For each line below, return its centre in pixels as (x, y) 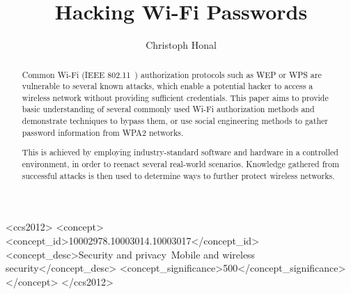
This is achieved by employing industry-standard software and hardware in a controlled (180, 152)
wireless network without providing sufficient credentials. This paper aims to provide (175, 97)
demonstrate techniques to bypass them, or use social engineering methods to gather (175, 121)
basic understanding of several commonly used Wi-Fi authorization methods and (168, 109)
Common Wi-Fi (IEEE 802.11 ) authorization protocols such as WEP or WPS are (172, 74)
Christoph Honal (181, 45)
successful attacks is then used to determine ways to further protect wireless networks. (178, 175)
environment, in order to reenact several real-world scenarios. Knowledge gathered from (180, 164)
